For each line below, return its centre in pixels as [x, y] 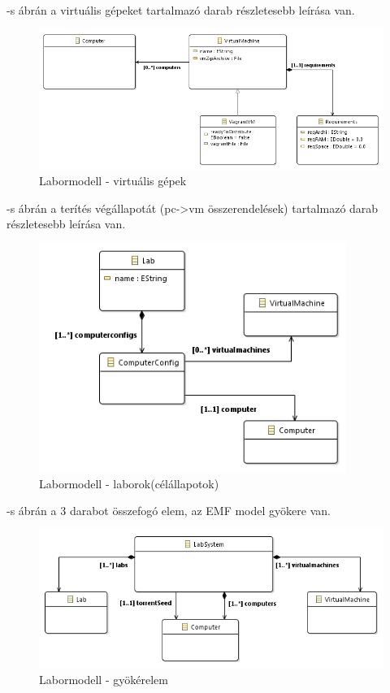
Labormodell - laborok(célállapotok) [129, 483]
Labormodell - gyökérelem [104, 679]
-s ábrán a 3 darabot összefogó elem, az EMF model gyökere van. [169, 511]
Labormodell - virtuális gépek [113, 181]
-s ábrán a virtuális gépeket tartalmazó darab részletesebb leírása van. [181, 10]
